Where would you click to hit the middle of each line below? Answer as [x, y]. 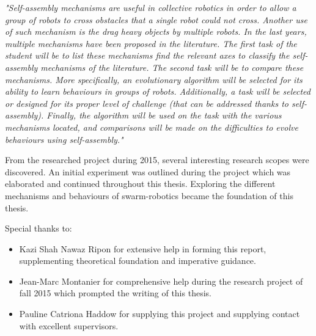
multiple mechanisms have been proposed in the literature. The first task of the [151, 43]
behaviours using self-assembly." [64, 139]
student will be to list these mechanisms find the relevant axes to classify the [147, 55]
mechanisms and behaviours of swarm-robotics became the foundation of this [149, 195]
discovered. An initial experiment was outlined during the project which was [148, 171]
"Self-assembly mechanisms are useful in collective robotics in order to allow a [151, 7]
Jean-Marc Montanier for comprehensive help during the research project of [161, 281]
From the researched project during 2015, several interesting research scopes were [157, 160]
